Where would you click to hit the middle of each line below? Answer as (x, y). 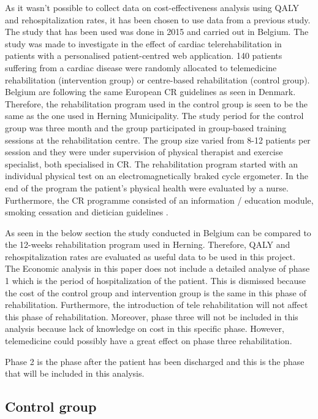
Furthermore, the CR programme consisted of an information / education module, (159, 200)
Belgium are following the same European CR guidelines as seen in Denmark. (150, 92)
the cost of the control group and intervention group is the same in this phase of (156, 292)
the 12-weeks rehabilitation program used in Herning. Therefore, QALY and (148, 244)
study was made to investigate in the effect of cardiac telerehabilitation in (143, 43)
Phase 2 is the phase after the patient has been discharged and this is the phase (155, 361)
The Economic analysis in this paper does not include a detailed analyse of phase (157, 268)
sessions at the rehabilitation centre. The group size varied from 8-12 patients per (158, 140)
